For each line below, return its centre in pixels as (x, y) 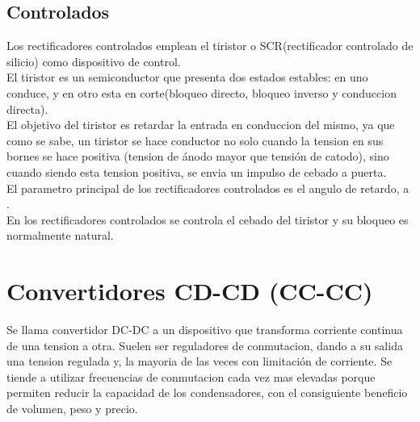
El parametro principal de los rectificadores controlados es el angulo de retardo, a (208, 188)
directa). (27, 109)
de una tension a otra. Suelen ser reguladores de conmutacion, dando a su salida (205, 345)
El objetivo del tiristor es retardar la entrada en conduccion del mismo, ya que (201, 125)
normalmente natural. (60, 235)
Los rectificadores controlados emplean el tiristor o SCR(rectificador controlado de (210, 46)
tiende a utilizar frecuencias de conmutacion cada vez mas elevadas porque (191, 376)
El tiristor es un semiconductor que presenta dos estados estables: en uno (187, 77)
